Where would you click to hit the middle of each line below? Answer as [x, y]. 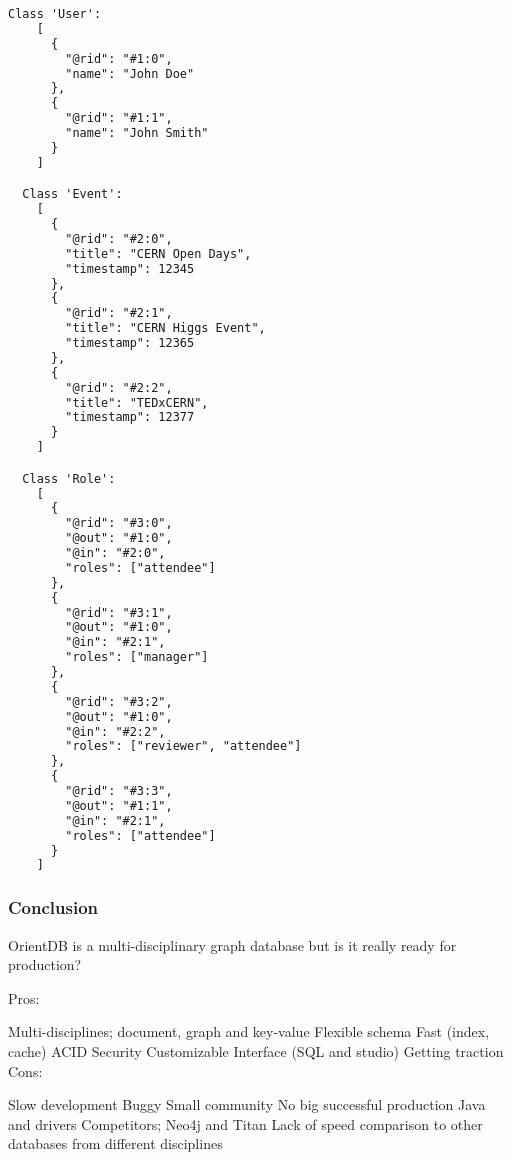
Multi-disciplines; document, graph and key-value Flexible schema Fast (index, [249, 1031]
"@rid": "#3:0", [119, 523]
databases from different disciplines [115, 1143]
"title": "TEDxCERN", [137, 402]
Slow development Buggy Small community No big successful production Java [247, 1104]
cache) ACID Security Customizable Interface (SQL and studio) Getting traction [256, 1050]
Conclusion [53, 907]
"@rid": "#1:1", [119, 118]
